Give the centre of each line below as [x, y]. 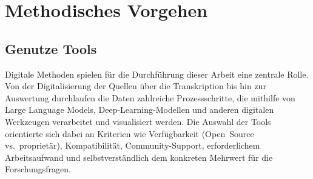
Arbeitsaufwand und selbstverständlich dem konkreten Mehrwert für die [139, 157]
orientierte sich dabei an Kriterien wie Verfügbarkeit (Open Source [130, 133]
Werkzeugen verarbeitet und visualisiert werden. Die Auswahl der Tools [138, 121]
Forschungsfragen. [38, 169]
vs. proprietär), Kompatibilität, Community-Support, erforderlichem [133, 145]
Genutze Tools [51, 48]
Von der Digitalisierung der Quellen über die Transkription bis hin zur [136, 86]
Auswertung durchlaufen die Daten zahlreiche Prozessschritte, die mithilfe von [150, 97]
